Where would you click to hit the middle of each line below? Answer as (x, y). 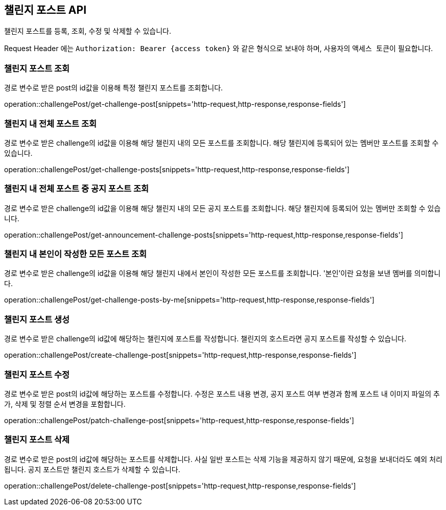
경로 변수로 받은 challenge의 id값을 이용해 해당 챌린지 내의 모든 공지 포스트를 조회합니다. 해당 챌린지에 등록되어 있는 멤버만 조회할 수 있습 (222, 208)
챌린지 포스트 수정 (37, 374)
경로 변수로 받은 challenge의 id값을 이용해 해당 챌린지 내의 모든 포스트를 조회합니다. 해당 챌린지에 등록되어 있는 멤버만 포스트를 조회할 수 (221, 143)
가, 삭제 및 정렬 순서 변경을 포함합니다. (65, 404)
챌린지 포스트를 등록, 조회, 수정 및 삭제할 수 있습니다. (88, 31)
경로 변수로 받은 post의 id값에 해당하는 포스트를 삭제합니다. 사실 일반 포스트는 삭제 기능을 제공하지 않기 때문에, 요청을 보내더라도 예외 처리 (223, 459)
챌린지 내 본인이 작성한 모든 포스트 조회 (76, 254)
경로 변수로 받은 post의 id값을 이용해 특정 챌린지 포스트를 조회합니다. (114, 88)
